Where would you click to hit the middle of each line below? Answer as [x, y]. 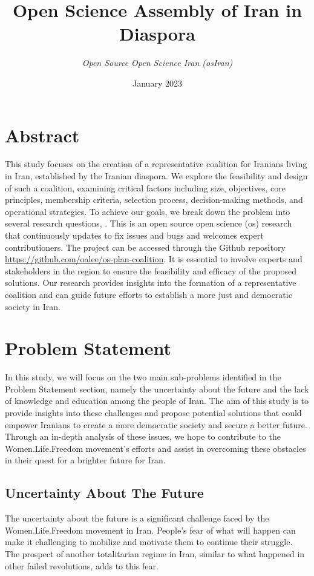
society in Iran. [33, 306]
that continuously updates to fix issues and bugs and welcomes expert [134, 235]
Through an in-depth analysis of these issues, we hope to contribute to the [143, 436]
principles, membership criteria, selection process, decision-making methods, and [154, 200]
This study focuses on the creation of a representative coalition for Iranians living [156, 164]
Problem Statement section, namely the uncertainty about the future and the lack [157, 389]
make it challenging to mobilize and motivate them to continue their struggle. [149, 542]
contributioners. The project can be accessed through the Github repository [145, 247]
